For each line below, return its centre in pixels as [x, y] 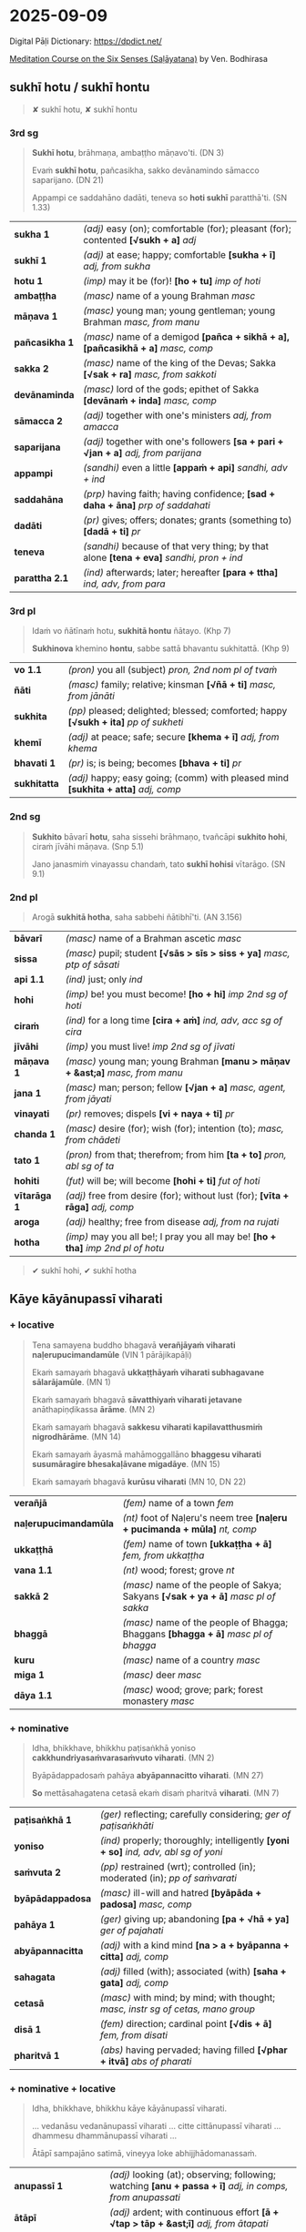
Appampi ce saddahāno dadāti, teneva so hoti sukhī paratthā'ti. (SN [159, 198]
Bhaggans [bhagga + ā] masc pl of [198, 1634]
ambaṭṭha [36, 296]
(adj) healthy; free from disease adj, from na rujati [172, 1221]
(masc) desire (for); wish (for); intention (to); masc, [174, 1128]
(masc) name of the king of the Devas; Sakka [179, 363]
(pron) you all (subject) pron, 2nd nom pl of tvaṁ [173, 670]
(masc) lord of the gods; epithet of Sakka [171, 390]
